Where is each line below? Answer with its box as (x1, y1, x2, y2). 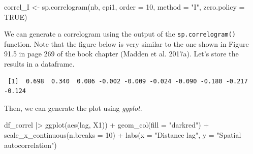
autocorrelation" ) (4, 139, 57, 150)
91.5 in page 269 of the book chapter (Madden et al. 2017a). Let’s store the (4, 48, 239, 59)
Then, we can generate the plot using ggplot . (4, 102, 142, 113)
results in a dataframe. (4, 58, 75, 69)
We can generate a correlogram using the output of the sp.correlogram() (4, 28, 236, 39)
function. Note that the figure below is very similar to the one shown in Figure (4, 38, 249, 49)
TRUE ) (4, 11, 27, 22)
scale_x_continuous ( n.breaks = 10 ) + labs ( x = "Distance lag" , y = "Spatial (4, 130, 241, 140)
